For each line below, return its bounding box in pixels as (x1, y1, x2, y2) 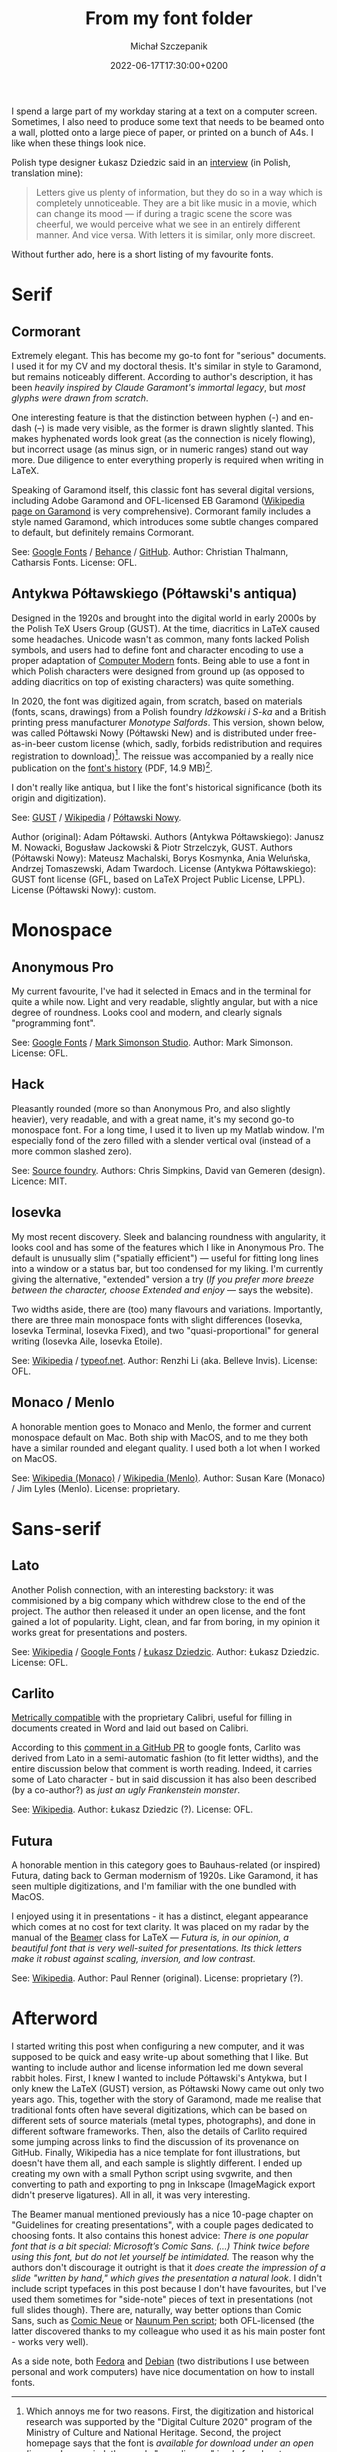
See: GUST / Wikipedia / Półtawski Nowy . (11, 812, 182, 824)
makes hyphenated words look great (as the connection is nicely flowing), (11, 432, 316, 444)
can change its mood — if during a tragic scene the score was (35, 207, 293, 219)
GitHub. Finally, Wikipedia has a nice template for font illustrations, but (11, 2147, 301, 2159)
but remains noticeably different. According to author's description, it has (11, 370, 314, 382)
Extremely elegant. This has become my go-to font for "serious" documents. (11, 349, 327, 361)
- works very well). (11, 2336, 89, 2348)
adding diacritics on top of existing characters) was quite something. (11, 675, 294, 687)
